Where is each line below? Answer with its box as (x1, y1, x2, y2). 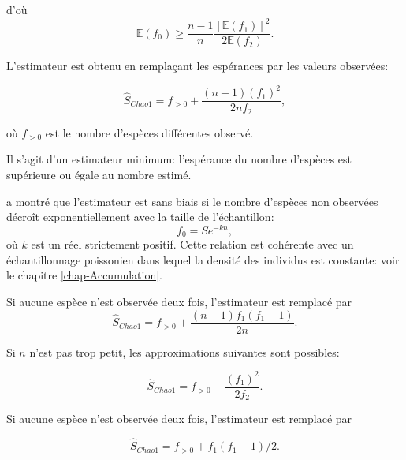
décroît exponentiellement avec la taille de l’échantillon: (6, 208, 274, 225)
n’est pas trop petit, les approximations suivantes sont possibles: (29, 343, 340, 360)
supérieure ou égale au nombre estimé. (6, 166, 192, 182)
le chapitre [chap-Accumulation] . (6, 267, 163, 283)
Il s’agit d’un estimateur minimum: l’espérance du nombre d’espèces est (6, 151, 352, 167)
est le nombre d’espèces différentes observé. (45, 124, 254, 140)
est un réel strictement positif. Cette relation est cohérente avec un (31, 236, 354, 252)
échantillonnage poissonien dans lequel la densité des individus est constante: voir (6, 251, 400, 267)
